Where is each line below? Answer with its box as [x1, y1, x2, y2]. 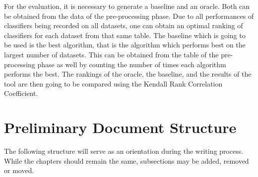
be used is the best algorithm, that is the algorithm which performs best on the [4, 40, 246, 50]
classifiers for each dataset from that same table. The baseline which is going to [4, 30, 246, 40]
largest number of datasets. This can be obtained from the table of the [4, 49, 219, 59]
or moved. [4, 165, 34, 176]
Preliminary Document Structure [4, 117, 237, 137]
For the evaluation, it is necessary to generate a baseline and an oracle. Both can [4, 1, 250, 11]
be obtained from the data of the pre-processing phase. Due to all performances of [4, 10, 254, 21]
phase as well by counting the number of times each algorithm [37, 59, 226, 69]
